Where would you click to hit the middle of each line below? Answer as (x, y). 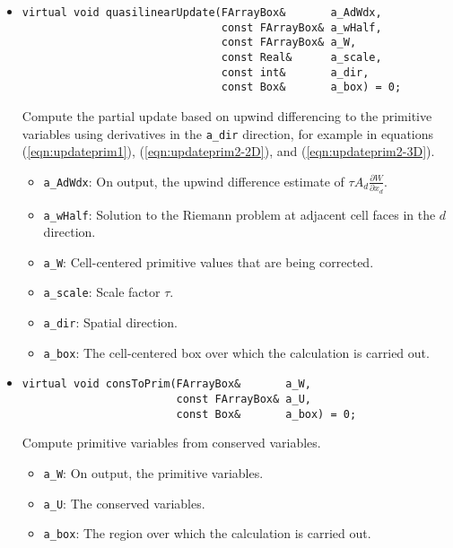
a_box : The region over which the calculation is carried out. (207, 533)
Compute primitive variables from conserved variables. (171, 443)
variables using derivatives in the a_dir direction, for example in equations (228, 133)
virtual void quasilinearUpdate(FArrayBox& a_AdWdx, (202, 13)
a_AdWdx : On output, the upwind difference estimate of (194, 181)
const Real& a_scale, (301, 57)
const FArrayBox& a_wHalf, (301, 27)
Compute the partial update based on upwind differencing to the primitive (227, 115)
